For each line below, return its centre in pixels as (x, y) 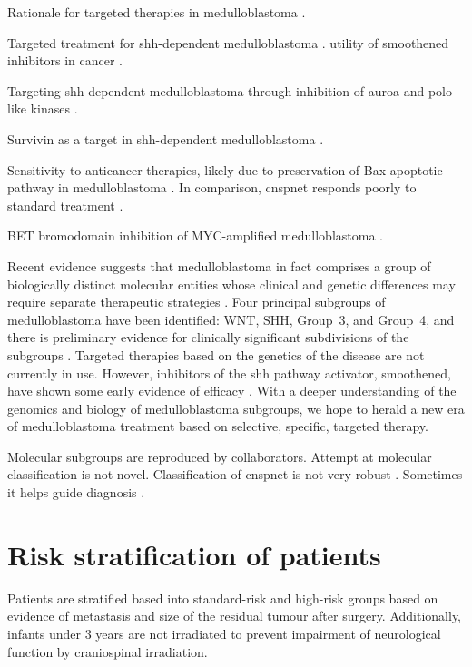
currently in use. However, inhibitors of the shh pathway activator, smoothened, (229, 373)
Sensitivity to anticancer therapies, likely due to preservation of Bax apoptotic (225, 169)
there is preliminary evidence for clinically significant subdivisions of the (208, 337)
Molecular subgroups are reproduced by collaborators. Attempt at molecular (220, 456)
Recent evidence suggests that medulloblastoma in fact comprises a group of (219, 265)
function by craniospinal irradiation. (108, 651)
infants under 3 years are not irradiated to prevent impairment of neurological (224, 633)
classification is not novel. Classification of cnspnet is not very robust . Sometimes (235, 474)
